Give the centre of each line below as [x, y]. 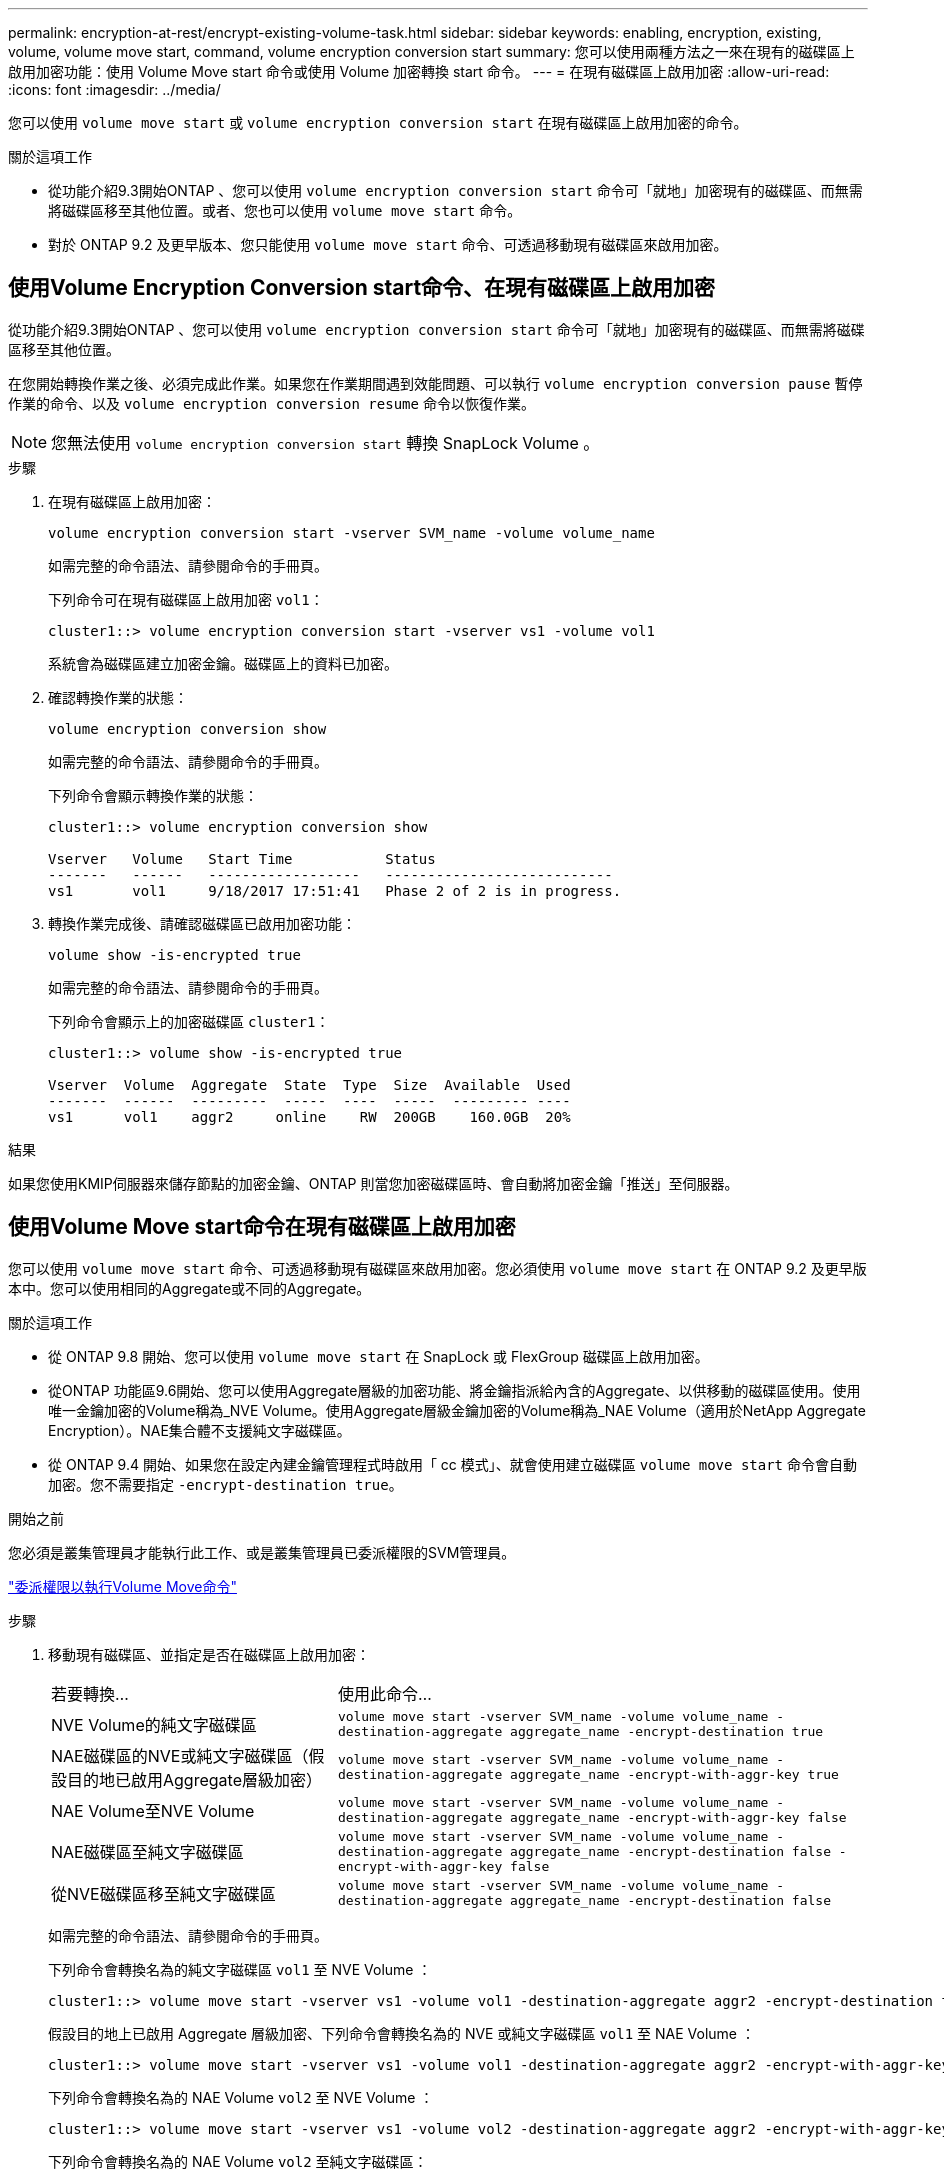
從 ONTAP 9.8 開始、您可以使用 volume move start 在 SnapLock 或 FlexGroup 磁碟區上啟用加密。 [378, 1356]
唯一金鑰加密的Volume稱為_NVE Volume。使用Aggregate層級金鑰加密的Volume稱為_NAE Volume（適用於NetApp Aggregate [457, 1410]
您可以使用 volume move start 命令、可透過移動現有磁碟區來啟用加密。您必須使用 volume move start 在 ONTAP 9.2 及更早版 [437, 1268]
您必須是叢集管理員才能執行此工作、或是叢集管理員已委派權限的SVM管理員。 [262, 1552]
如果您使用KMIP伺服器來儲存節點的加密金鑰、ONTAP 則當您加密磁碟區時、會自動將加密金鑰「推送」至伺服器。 [373, 1183]
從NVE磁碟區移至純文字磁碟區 [163, 1893]
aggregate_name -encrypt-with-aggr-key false [678, 1817]
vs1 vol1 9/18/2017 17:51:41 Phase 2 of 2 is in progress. [335, 890]
